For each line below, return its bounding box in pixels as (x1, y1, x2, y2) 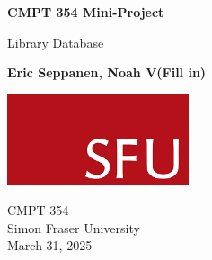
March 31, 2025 (7, 236, 93, 255)
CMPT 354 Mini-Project (7, 3, 164, 21)
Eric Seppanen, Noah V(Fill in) (7, 63, 207, 82)
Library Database (7, 32, 104, 51)
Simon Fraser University (7, 218, 140, 237)
